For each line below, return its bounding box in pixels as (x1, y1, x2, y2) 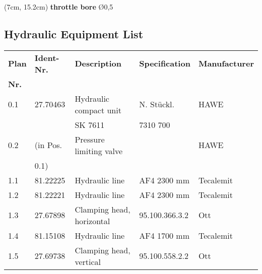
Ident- (34, 51, 59, 63)
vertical (75, 255, 101, 267)
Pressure (75, 133, 105, 145)
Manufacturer (198, 57, 254, 70)
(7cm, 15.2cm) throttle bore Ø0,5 (4, 2, 113, 12)
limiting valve (75, 145, 123, 157)
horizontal (75, 215, 110, 227)
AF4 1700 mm (139, 229, 189, 241)
